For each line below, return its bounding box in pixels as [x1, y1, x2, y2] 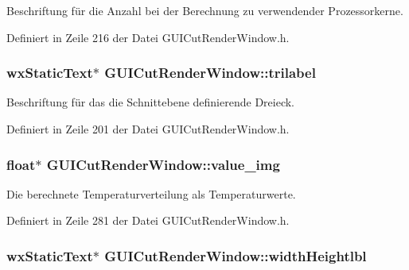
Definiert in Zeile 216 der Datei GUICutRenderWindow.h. [6, 29, 290, 45]
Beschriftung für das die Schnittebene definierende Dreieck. [6, 94, 294, 110]
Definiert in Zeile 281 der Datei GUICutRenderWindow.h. [6, 212, 290, 229]
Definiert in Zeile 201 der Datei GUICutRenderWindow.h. [6, 121, 290, 137]
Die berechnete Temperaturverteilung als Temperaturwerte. [6, 185, 296, 202]
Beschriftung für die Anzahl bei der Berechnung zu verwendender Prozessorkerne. [6, 2, 403, 18]
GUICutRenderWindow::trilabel [104, 63, 316, 83]
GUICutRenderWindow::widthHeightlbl [104, 245, 367, 265]
